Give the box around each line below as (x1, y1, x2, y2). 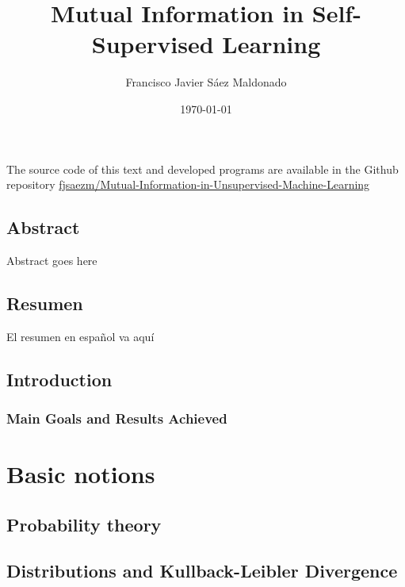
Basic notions (6, 458, 155, 490)
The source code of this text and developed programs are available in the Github (6, 160, 399, 177)
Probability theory (6, 512, 162, 536)
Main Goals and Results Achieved (6, 408, 227, 428)
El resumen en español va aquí (6, 328, 155, 344)
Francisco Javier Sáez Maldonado (125, 74, 287, 90)
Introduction (6, 366, 113, 391)
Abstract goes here (6, 251, 97, 268)
